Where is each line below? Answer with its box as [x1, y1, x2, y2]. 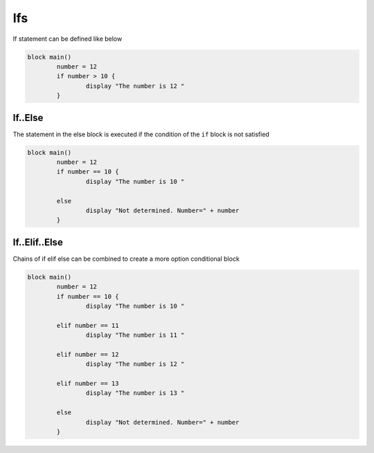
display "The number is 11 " [85, 331, 185, 339]
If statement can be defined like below [12, 35, 123, 43]
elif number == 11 [56, 322, 119, 329]
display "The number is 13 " [85, 389, 185, 397]
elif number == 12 [56, 350, 119, 358]
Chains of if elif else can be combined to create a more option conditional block [12, 255, 240, 263]
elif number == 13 [56, 380, 119, 387]
